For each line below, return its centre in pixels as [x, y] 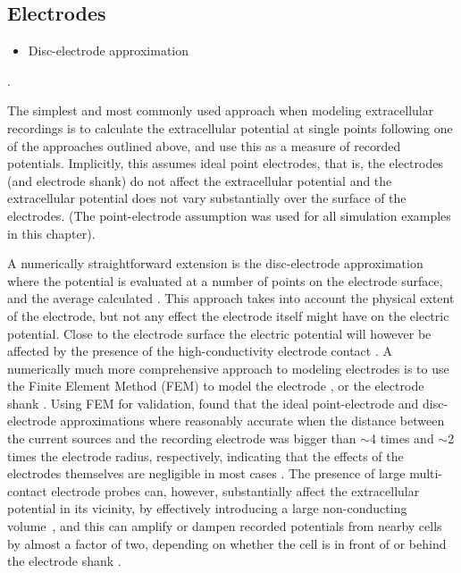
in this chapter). [51, 233]
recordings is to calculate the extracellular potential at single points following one [230, 127]
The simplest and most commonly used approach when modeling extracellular [221, 110]
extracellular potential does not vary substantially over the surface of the [207, 198]
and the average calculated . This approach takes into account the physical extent [231, 298]
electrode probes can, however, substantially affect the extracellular [235, 490]
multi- [426, 473]
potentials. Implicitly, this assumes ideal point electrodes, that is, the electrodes [225, 163]
